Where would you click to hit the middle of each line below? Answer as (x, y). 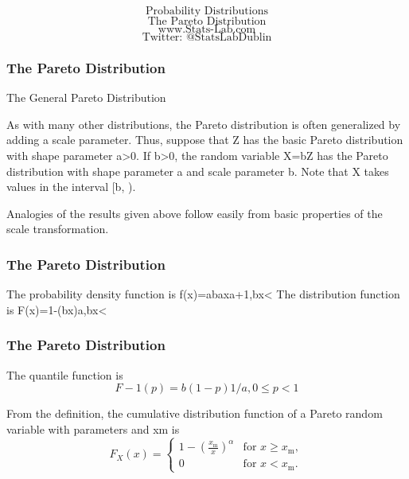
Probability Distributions (207, 11)
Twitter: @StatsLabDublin (207, 37)
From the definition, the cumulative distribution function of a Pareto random (195, 413)
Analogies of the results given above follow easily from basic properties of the (195, 213)
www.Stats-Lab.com (207, 29)
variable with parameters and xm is (93, 428)
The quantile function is (65, 374)
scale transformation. (58, 229)
